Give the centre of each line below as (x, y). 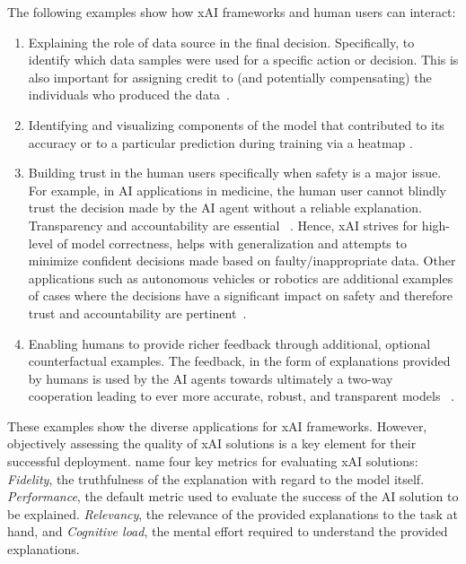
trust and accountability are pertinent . (137, 312)
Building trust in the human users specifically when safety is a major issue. (235, 173)
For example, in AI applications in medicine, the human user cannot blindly (237, 190)
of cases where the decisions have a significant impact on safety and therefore (241, 295)
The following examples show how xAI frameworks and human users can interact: (232, 12)
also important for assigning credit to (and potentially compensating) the (230, 77)
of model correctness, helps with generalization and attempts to (232, 243)
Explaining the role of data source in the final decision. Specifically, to (221, 42)
